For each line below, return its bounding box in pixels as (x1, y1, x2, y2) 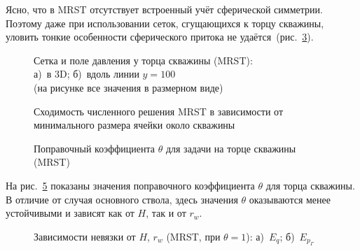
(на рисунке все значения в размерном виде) (34, 80, 223, 94)
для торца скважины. (265, 178, 355, 192)
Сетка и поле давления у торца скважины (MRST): (34, 52, 253, 67)
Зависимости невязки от (34, 229, 136, 243)
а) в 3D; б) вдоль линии (34, 66, 139, 81)
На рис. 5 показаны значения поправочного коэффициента (6, 178, 255, 192)
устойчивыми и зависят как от (6, 206, 134, 220)
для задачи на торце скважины (165, 141, 296, 155)
